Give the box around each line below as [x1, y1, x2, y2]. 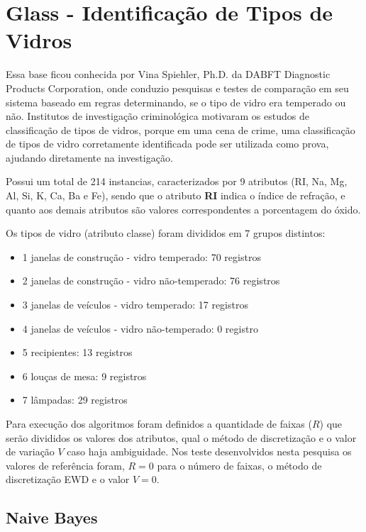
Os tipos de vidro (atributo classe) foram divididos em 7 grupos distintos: [6, 226, 326, 240]
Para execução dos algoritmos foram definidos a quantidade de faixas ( [6, 416, 312, 431]
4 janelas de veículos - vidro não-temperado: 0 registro [22, 321, 258, 336]
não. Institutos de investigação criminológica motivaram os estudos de [6, 109, 309, 123]
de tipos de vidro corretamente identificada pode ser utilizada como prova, [6, 136, 329, 151]
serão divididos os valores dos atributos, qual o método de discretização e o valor [6, 430, 357, 445]
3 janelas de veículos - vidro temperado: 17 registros [22, 297, 248, 312]
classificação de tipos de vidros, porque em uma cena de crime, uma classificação [6, 122, 355, 137]
